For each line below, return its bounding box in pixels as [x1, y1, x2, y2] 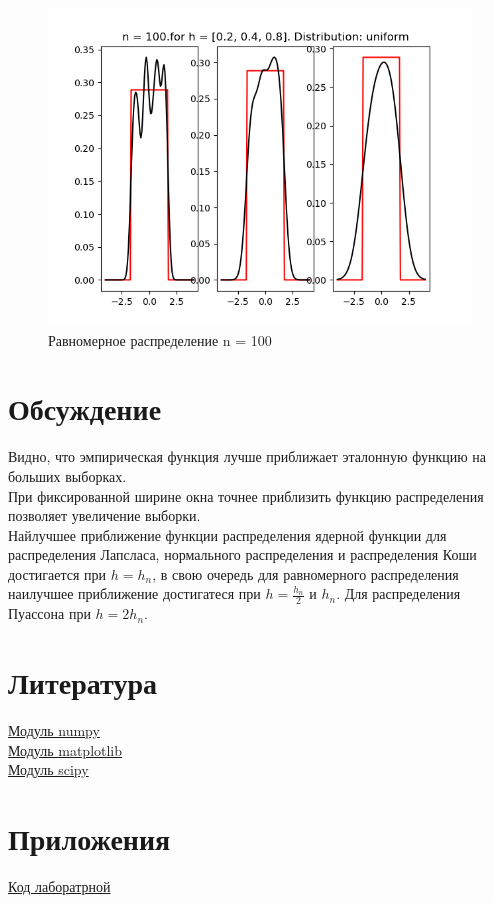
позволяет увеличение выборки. [8, 505, 201, 526]
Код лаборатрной [8, 875, 111, 896]
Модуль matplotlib [8, 739, 123, 760]
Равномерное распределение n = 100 [48, 329, 272, 350]
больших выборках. [8, 465, 127, 486]
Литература [8, 662, 157, 703]
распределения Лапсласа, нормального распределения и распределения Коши [8, 544, 477, 565]
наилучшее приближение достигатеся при [8, 583, 261, 604]
